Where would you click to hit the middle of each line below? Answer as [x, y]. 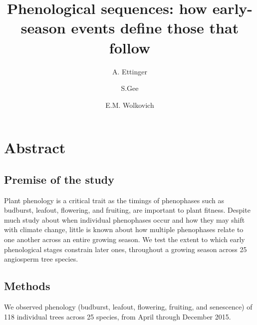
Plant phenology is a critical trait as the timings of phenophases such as [114, 200]
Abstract [35, 148]
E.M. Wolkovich [130, 105]
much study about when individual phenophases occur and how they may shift [125, 219]
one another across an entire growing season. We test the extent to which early [125, 239]
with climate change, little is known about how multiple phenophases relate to [124, 229]
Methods [27, 286]
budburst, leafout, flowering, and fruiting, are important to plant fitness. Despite [127, 210]
